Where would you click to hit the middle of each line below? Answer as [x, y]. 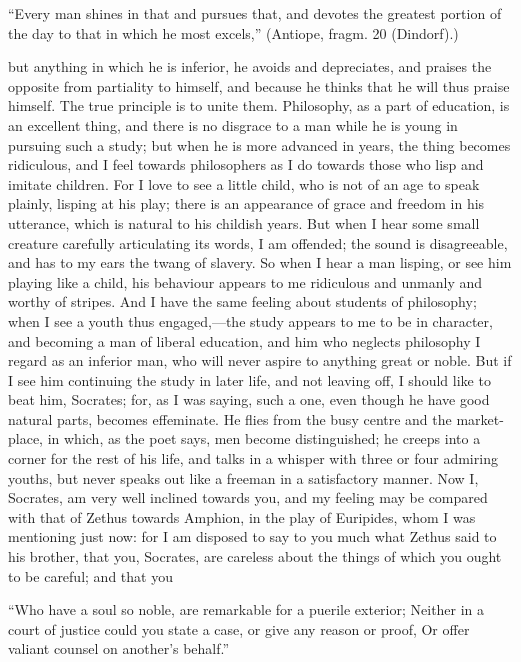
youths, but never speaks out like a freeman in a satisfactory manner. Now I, [243, 477]
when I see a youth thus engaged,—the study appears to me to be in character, [250, 320]
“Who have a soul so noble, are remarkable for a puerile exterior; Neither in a [246, 609]
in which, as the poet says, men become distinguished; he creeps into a [264, 438]
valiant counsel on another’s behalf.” [119, 648]
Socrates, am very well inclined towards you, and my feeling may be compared [248, 497]
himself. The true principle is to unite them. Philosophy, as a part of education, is [259, 105]
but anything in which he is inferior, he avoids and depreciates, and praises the [250, 66]
